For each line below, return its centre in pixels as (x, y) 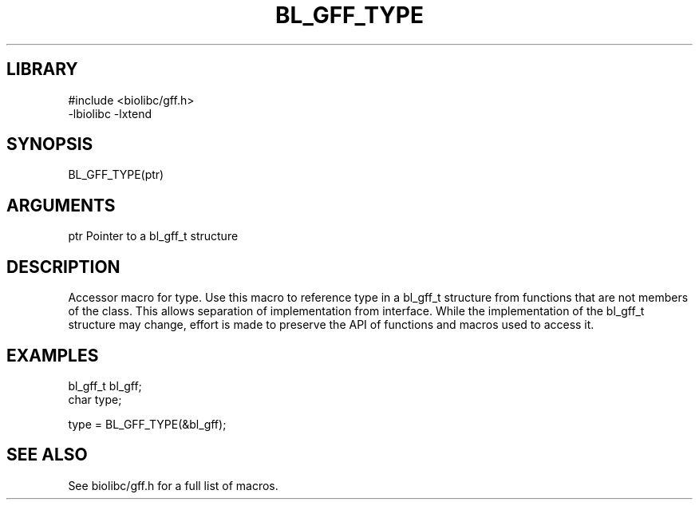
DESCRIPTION (63, 267)
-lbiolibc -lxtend (110, 113)
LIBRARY (42, 69)
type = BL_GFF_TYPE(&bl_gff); (147, 424)
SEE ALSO (47, 455)
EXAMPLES (53, 355)
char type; (95, 399)
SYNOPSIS (50, 144)
